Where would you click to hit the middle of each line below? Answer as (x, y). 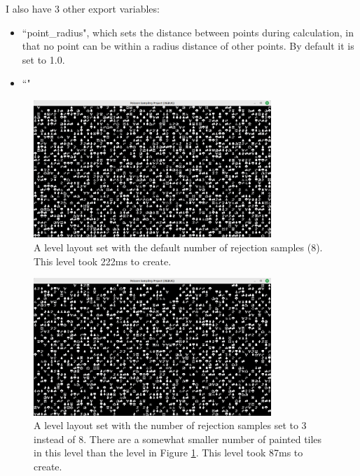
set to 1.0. (43, 59)
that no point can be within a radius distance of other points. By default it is (188, 46)
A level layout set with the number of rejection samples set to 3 (170, 425)
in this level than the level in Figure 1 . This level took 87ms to (168, 453)
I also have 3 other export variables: (83, 8)
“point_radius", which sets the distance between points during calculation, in (188, 32)
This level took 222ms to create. (103, 261)
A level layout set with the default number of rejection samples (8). (178, 247)
